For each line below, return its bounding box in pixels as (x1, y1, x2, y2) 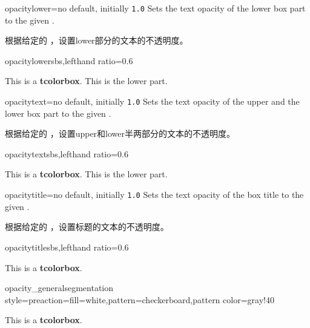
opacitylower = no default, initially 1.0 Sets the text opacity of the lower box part (5, 2, 306, 14)
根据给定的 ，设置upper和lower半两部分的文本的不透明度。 (5, 127, 236, 140)
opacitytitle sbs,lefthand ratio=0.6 (5, 240, 129, 253)
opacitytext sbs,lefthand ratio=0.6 (5, 147, 129, 160)
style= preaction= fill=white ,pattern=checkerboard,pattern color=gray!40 (5, 293, 274, 306)
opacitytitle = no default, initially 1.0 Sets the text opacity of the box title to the (5, 188, 304, 201)
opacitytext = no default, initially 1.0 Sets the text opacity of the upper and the (5, 95, 300, 108)
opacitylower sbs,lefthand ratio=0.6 (5, 54, 133, 67)
